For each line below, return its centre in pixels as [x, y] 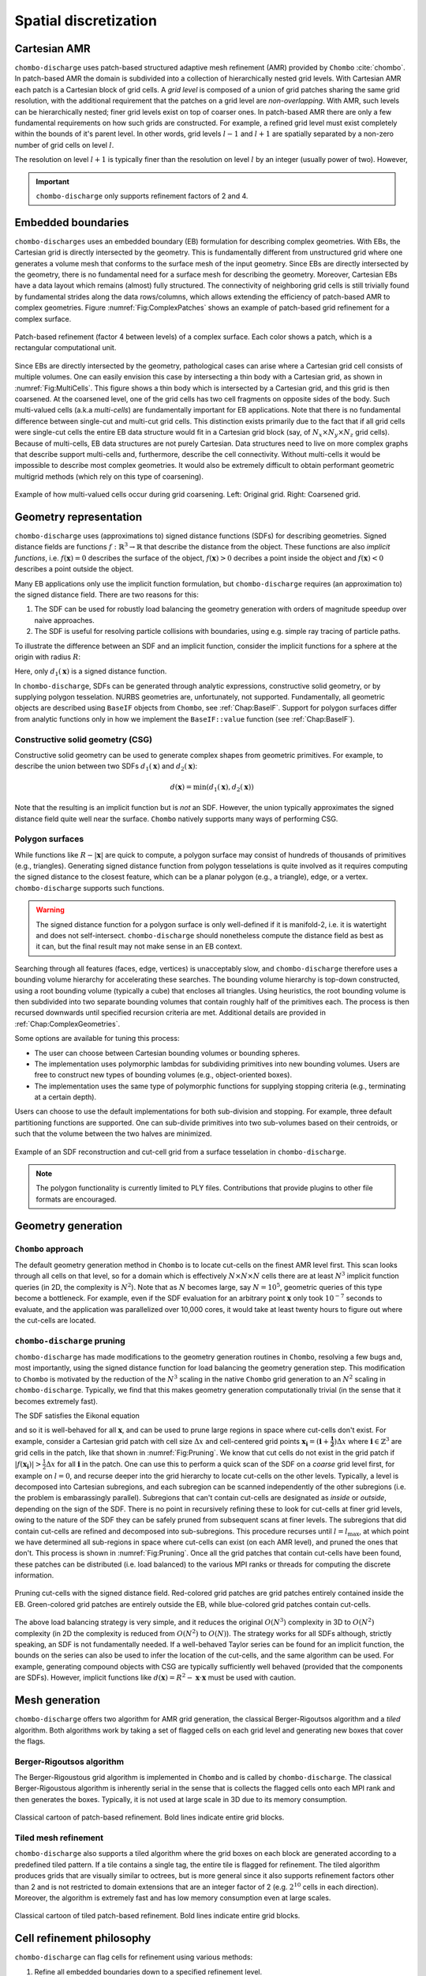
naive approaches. [64, 620]
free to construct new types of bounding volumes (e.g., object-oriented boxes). [163, 1075]
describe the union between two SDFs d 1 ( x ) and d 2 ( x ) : [106, 767]
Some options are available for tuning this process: [97, 1039]
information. [34, 1575]
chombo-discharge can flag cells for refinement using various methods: [134, 1957]
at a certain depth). [65, 1097]
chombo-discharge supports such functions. [90, 888]
